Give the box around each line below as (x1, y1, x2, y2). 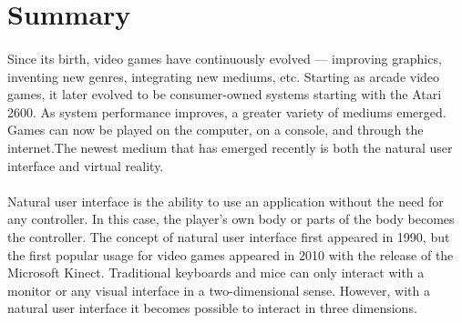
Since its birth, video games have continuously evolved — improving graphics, (7, 48, 442, 67)
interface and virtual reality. (7, 156, 164, 175)
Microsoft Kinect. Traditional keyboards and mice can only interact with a (7, 263, 425, 282)
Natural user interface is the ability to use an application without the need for (7, 191, 444, 210)
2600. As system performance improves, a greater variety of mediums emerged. (7, 102, 447, 121)
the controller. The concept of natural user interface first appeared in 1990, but (7, 227, 450, 246)
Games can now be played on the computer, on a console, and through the (7, 120, 424, 139)
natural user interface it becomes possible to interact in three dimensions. (7, 298, 417, 318)
